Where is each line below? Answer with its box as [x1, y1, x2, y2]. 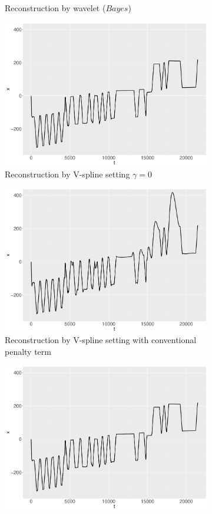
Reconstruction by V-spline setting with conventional [5, 334, 197, 346]
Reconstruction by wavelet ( [5, 2, 106, 14]
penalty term [5, 345, 51, 357]
